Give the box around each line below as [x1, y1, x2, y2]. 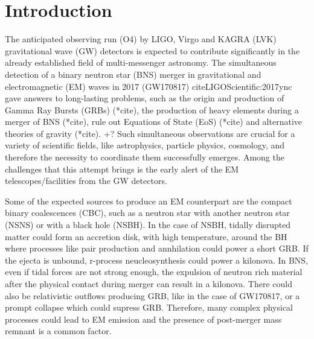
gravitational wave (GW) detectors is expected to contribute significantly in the [5, 44, 300, 57]
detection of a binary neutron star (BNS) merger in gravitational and [5, 68, 261, 80]
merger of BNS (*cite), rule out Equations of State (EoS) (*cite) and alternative [5, 115, 303, 128]
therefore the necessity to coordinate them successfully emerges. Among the [5, 151, 284, 163]
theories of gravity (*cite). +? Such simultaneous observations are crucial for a [5, 127, 295, 139]
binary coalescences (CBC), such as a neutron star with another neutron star [5, 206, 290, 219]
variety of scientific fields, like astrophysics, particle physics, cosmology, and [5, 139, 285, 151]
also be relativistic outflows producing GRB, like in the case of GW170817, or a [5, 289, 300, 302]
